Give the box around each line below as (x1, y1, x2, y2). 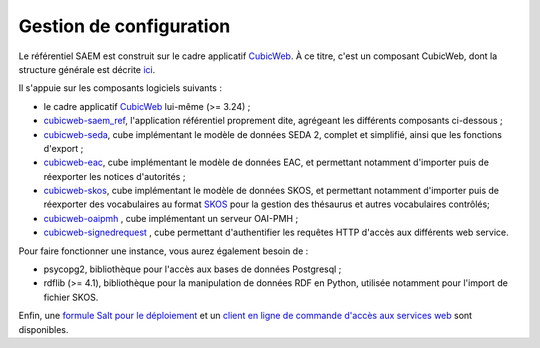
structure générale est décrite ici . (18, 63, 156, 75)
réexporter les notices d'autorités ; (43, 170, 186, 182)
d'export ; (43, 142, 84, 154)
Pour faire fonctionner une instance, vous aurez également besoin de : (18, 245, 309, 257)
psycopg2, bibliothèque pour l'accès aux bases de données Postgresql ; (43, 263, 342, 275)
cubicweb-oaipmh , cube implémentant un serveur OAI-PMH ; (43, 212, 299, 224)
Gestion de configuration (18, 15, 231, 37)
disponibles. (18, 323, 69, 335)
